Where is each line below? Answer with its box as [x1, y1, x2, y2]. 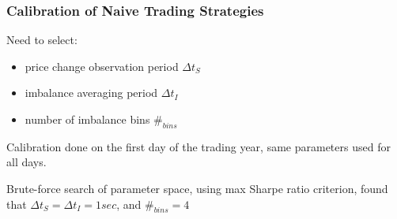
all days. [6, 154, 47, 170]
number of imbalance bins [25, 111, 150, 127]
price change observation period [25, 58, 179, 74]
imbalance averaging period [25, 84, 158, 101]
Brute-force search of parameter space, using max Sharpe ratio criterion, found [6, 180, 388, 196]
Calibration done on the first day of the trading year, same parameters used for [6, 138, 391, 154]
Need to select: [6, 32, 78, 48]
